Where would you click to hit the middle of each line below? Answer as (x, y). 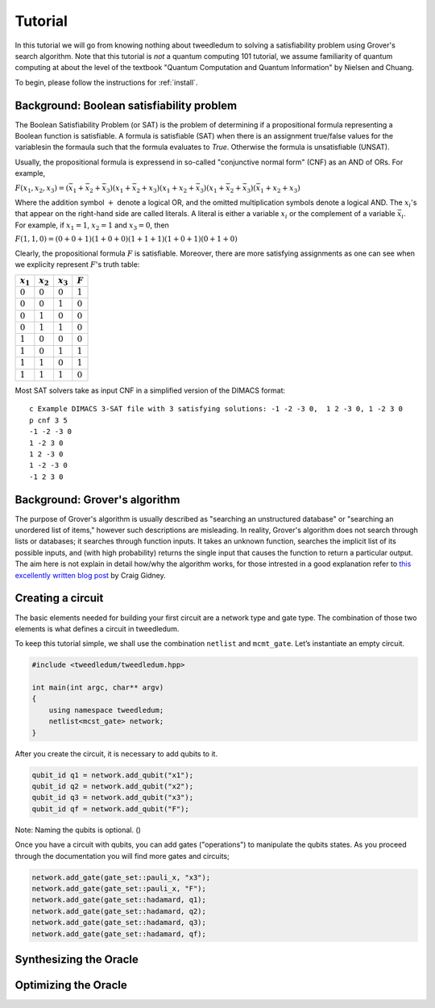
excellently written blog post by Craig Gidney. (91, 575)
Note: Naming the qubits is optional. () (78, 830)
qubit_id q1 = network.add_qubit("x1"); (112, 775)
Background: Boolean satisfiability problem (126, 105)
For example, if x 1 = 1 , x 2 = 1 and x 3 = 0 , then (92, 226)
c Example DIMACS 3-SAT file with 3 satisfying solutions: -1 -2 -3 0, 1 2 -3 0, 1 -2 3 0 (216, 409)
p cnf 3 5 (48, 420)
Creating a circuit (59, 598)
